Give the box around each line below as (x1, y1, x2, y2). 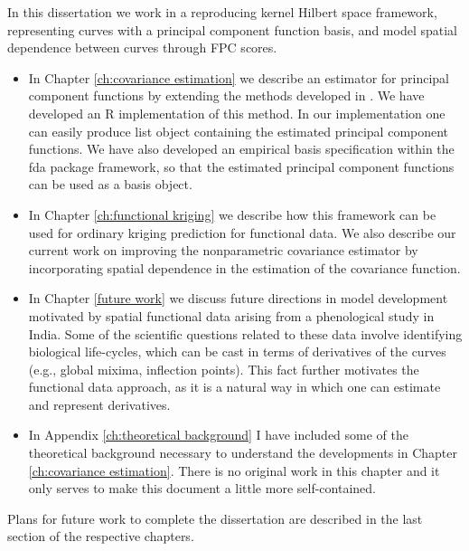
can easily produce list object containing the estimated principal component (28, 121, 449, 140)
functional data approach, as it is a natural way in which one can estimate (28, 377, 441, 396)
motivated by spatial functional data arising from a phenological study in (28, 306, 435, 325)
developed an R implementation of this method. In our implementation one (28, 103, 446, 122)
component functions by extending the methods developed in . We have (28, 86, 425, 105)
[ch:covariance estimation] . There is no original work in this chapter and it (28, 461, 440, 480)
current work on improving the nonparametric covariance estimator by (28, 241, 418, 260)
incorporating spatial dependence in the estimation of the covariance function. (28, 258, 461, 277)
